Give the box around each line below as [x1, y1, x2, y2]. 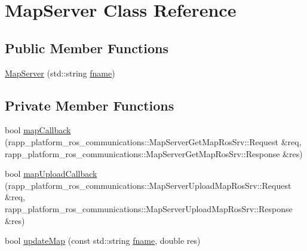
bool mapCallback [5, 124, 71, 136]
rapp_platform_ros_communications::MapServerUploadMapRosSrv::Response [5, 202, 293, 215]
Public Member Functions [5, 38, 168, 57]
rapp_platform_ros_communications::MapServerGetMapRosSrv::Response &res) [5, 147, 303, 160]
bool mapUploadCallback [5, 167, 97, 180]
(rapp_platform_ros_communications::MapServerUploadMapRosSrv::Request [5, 179, 291, 191]
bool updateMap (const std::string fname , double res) [5, 234, 201, 247]
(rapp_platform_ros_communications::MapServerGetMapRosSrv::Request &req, [5, 135, 302, 148]
